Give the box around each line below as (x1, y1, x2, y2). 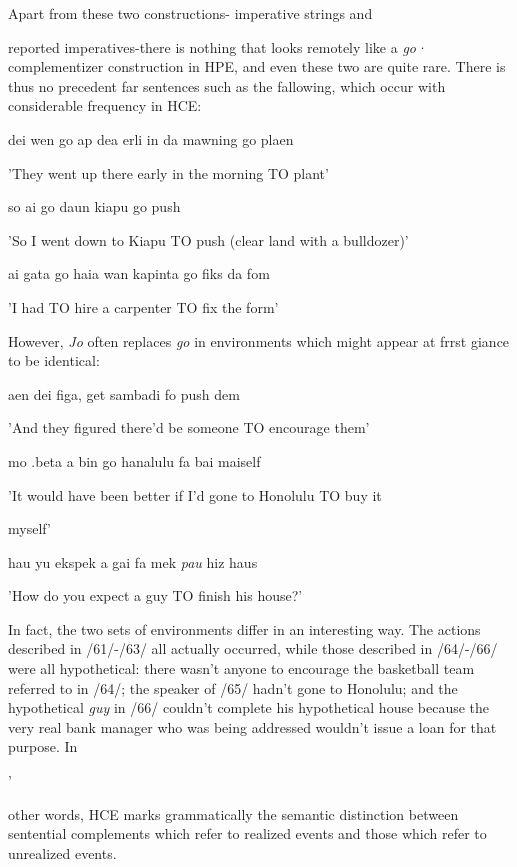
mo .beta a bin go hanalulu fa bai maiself (8, 450, 261, 471)
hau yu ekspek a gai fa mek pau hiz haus (8, 551, 258, 572)
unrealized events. (8, 842, 117, 863)
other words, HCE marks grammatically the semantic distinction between (8, 803, 459, 824)
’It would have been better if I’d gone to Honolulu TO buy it (8, 484, 382, 505)
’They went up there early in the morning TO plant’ (8, 162, 329, 183)
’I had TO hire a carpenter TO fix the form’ (8, 296, 279, 317)
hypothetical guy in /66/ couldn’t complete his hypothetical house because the (8, 697, 490, 718)
